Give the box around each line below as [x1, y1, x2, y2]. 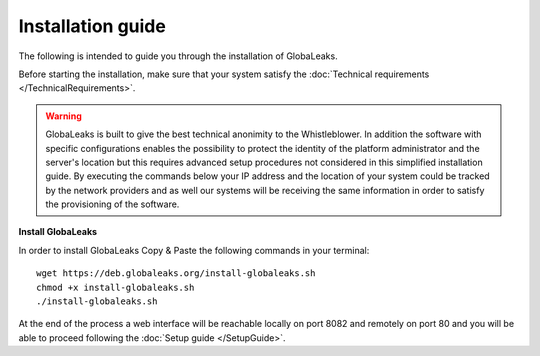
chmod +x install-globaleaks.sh [36, 281, 195, 293]
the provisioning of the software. [45, 198, 180, 210]
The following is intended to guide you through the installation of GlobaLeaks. [18, 50, 339, 62]
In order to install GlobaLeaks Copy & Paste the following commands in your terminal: [18, 244, 370, 256]
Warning [45, 110, 82, 122]
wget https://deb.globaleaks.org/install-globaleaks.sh [36, 268, 316, 279]
